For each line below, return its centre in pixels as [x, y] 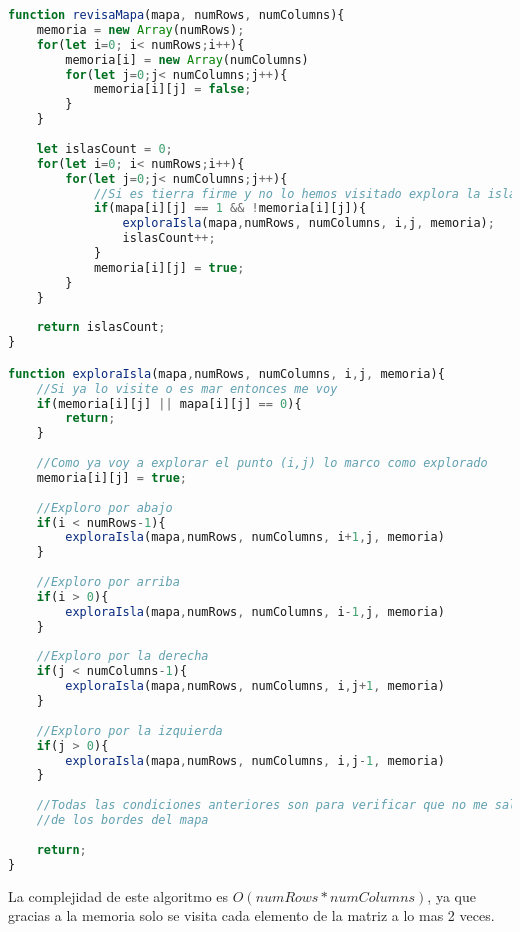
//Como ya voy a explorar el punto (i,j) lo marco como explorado [262, 463]
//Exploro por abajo [104, 507]
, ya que [451, 895]
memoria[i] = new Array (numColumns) [187, 59]
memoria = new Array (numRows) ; [140, 29]
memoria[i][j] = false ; [172, 89]
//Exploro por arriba [108, 582]
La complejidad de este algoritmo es [118, 895]
